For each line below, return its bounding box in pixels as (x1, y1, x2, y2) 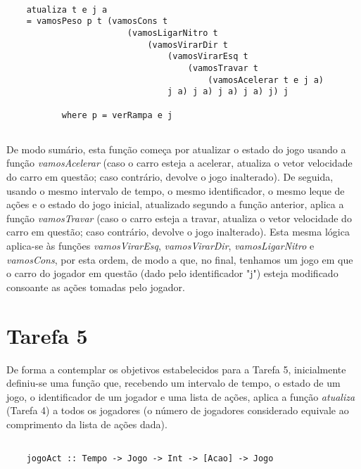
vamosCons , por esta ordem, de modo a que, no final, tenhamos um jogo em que (6, 252, 353, 266)
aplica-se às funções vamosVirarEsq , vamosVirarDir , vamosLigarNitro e (6, 238, 315, 253)
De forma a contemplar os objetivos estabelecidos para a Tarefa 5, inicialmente (6, 361, 346, 376)
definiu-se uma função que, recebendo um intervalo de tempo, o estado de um (6, 375, 341, 390)
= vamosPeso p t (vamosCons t (26, 16, 168, 27)
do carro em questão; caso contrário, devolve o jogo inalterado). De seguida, (6, 169, 334, 184)
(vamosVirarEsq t (167, 51, 248, 62)
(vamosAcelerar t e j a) (208, 75, 324, 85)
